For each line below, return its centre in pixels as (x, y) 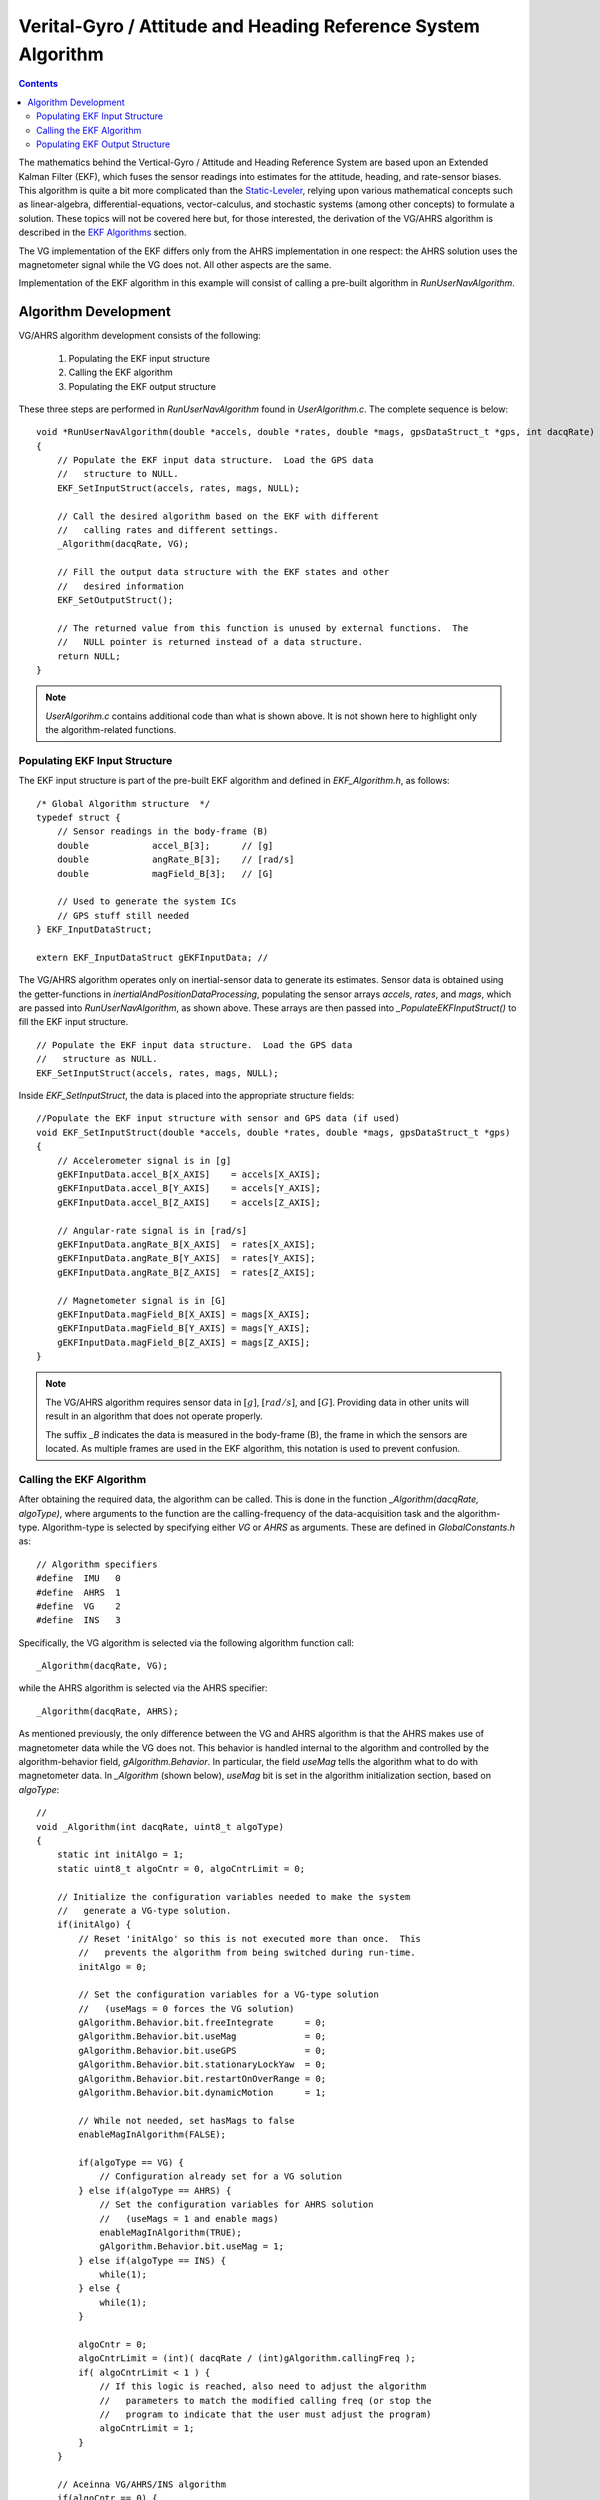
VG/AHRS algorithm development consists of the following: (140, 336)
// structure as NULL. (97, 1059)
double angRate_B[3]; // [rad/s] (175, 859)
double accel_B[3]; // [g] (165, 845)
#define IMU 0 (78, 1578)
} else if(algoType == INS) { (152, 2260)
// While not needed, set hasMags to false (186, 2120)
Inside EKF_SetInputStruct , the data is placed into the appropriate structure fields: (186, 1096)
